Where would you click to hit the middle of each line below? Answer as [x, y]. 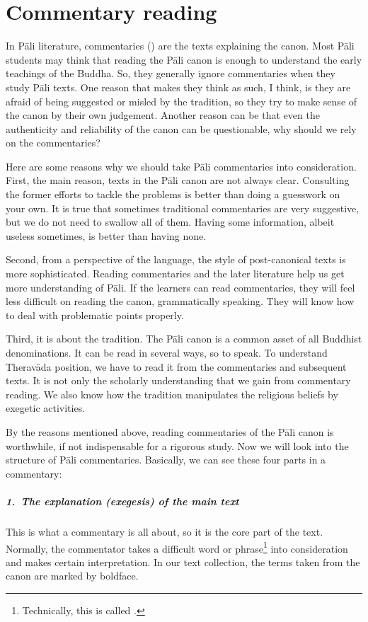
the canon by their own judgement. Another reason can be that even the [163, 115]
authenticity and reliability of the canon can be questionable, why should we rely [181, 128]
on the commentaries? [53, 143]
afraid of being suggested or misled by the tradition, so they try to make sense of [182, 101]
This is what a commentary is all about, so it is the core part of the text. [165, 531]
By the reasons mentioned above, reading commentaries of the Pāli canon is [170, 431]
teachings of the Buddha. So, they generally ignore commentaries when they [171, 73]
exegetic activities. [46, 408]
